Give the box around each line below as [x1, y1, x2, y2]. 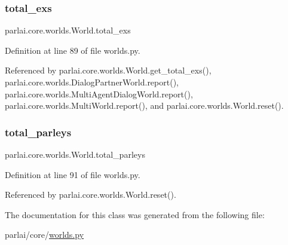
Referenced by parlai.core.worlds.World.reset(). [5, 188, 176, 201]
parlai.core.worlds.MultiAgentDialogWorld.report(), [5, 87, 193, 100]
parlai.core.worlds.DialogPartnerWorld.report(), [5, 76, 179, 88]
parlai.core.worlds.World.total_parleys [5, 148, 145, 160]
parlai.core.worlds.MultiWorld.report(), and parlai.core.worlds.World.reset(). [5, 99, 284, 112]
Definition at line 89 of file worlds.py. [5, 44, 140, 56]
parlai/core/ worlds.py [5, 228, 84, 241]
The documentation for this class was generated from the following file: [5, 208, 265, 220]
